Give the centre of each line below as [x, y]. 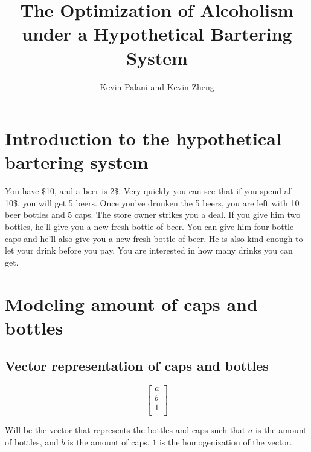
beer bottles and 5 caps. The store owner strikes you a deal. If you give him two [153, 215]
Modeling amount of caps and [131, 303]
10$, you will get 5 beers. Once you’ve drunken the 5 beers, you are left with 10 [152, 202]
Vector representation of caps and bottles [137, 366]
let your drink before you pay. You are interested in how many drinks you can [149, 250]
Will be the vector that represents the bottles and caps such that [125, 430]
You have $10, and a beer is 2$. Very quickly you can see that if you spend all [149, 191]
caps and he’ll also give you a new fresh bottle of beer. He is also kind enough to [154, 238]
